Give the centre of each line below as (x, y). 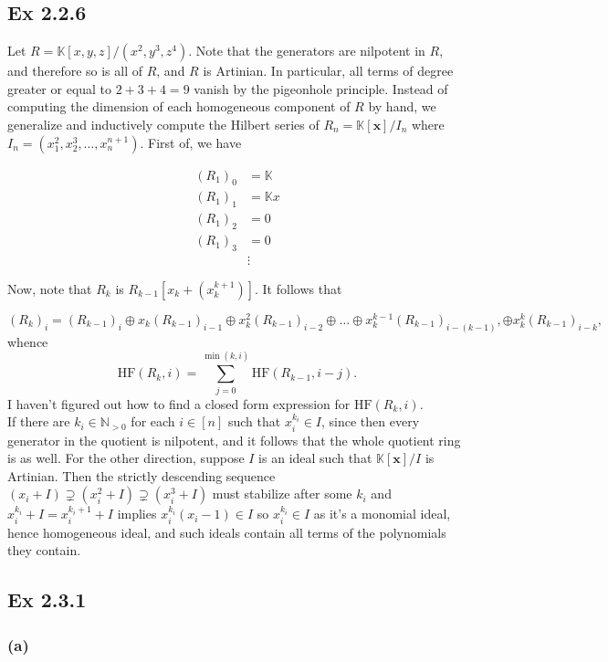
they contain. (44, 550)
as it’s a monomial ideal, (382, 514)
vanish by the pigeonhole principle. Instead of (321, 88)
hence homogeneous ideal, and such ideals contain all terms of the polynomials (227, 532)
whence (28, 341)
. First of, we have (191, 142)
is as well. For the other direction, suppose (126, 458)
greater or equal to (60, 88)
